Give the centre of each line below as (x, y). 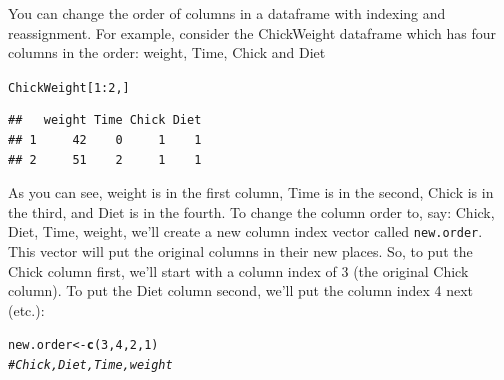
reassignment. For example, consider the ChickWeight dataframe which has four (252, 32)
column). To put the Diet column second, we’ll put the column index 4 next (240, 290)
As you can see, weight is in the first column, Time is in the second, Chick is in (251, 192)
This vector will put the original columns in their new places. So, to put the (240, 251)
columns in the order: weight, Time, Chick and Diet (167, 52)
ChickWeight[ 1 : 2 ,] (69, 87)
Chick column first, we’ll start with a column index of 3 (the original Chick (238, 270)
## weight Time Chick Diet (105, 120)
